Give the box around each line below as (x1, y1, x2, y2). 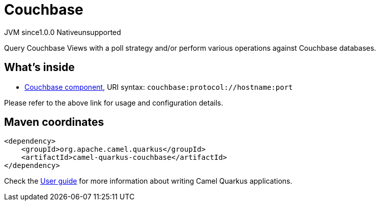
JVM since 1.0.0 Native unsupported (4, 27, 121, 37)
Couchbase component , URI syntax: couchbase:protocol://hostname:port (24, 82, 293, 91)
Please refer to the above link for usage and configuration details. (4, 98, 223, 107)
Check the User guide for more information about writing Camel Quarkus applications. (4, 177, 293, 186)
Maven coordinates (4, 116, 104, 129)
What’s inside (4, 61, 75, 74)
